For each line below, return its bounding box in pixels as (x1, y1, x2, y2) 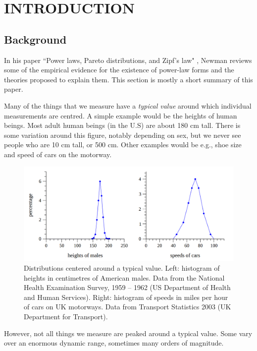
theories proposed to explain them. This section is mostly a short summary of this (4, 74, 253, 84)
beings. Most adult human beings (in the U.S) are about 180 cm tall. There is (4, 120, 241, 130)
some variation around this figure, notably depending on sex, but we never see (4, 129, 241, 140)
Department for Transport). (24, 311, 108, 321)
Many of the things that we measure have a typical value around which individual (4, 100, 252, 111)
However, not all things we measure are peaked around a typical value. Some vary (4, 328, 253, 338)
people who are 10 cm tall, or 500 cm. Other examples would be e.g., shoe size (4, 139, 242, 150)
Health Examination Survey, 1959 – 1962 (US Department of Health (24, 282, 231, 292)
